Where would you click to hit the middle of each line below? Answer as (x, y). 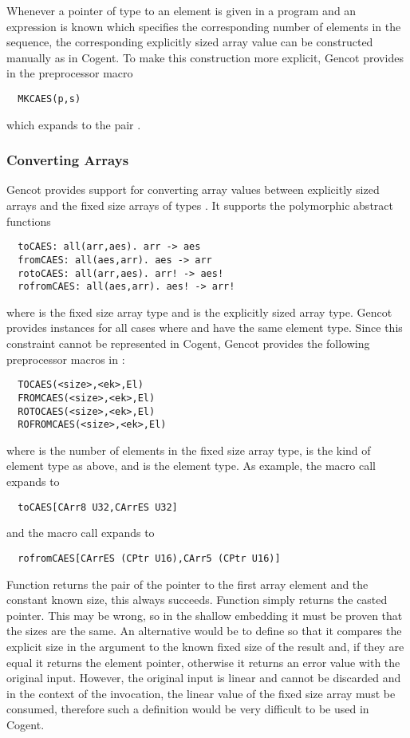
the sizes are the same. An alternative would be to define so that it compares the (204, 631)
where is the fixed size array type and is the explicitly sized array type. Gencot (199, 312)
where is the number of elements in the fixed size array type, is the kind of (189, 450)
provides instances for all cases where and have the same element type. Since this (205, 328)
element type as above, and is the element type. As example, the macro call (191, 466)
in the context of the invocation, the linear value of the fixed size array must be (201, 693)
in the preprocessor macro (70, 73)
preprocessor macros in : (66, 359)
